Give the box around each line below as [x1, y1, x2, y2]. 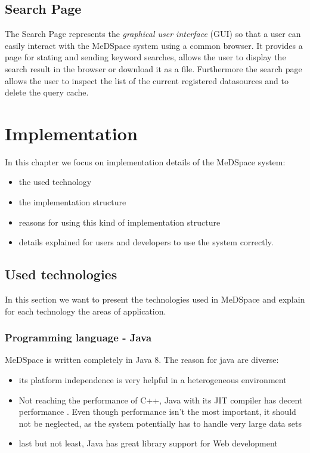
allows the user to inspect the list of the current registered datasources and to [5, 74, 289, 87]
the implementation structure [18, 196, 126, 208]
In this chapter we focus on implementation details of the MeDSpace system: [5, 155, 286, 168]
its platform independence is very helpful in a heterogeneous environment [18, 374, 287, 386]
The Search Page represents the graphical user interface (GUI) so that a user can [5, 27, 301, 40]
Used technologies [5, 265, 117, 283]
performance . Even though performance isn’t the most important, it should [18, 405, 296, 418]
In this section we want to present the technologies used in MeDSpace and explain [5, 293, 305, 306]
